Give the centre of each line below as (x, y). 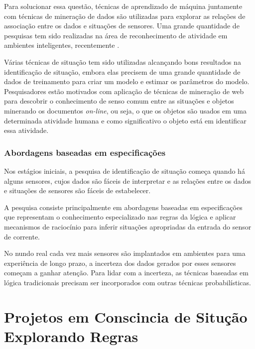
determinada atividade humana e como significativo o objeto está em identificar (125, 120)
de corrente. (22, 236)
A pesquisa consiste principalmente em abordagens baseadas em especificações (123, 207)
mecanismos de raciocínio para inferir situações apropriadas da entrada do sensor (128, 226)
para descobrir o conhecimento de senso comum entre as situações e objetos (119, 101)
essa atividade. (26, 130)
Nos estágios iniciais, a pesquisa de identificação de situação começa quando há (125, 171)
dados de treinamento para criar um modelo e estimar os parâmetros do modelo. (127, 81)
